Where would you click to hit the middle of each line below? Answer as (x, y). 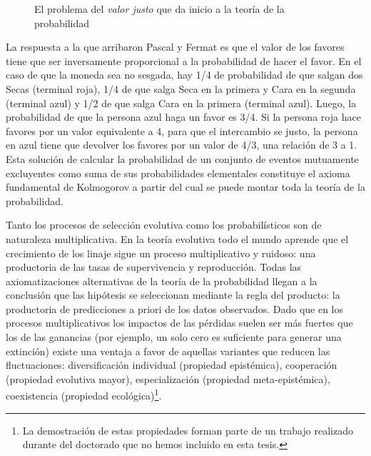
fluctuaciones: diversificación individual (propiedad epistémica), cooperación (172, 365)
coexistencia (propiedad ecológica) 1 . (84, 395)
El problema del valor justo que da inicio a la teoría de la (159, 9)
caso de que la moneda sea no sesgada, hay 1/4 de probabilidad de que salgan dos (184, 75)
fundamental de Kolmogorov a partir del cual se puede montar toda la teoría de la (185, 187)
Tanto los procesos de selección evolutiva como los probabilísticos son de (164, 225)
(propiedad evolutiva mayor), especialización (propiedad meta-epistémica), (168, 378)
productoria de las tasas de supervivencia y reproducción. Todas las (154, 267)
